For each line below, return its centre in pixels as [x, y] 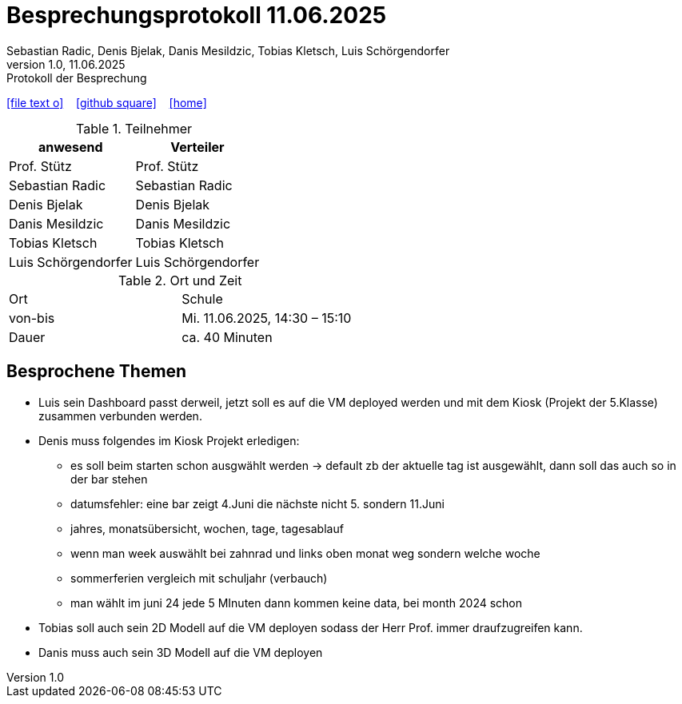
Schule [202, 298]
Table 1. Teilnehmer [134, 128]
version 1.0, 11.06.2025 [66, 64]
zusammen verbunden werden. [120, 416]
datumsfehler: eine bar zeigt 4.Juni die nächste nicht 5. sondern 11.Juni [257, 503]
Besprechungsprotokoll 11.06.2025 [197, 15]
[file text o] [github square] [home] [107, 102]
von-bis [32, 318]
